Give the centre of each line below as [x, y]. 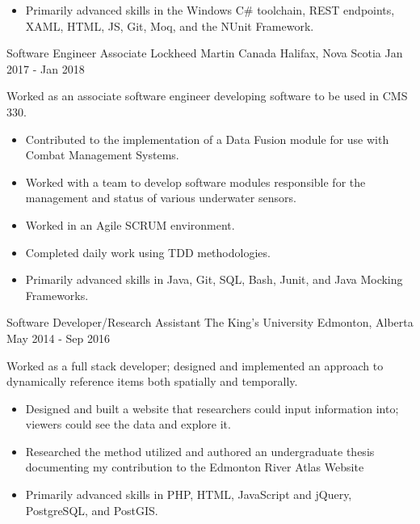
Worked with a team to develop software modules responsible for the [195, 182]
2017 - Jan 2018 [46, 68]
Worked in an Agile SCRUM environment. [130, 224]
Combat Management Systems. [102, 155]
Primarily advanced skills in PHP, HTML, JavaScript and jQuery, [189, 494]
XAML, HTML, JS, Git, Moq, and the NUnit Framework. [170, 25]
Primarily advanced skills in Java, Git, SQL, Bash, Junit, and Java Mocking [214, 279]
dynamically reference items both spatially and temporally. [152, 381]
